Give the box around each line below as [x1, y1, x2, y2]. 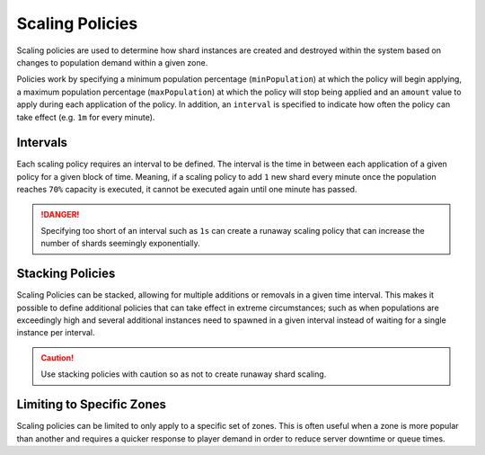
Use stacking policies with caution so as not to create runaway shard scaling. [40, 369, 327, 379]
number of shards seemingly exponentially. [40, 238, 201, 249]
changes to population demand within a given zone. [16, 57, 208, 67]
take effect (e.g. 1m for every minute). [16, 112, 155, 122]
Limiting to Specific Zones [16, 397, 166, 413]
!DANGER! [40, 209, 80, 219]
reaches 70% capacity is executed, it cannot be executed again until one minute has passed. [16, 184, 357, 195]
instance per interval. [16, 327, 95, 338]
